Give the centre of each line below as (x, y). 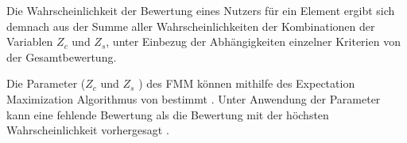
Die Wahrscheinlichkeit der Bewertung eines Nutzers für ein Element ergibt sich (201, 10)
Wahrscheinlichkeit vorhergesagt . (88, 130)
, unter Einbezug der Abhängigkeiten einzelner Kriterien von (253, 41)
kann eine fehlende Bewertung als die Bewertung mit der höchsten (168, 114)
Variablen (30, 41)
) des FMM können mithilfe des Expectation (247, 83)
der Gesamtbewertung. (62, 56)
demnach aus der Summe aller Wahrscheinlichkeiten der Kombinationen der (191, 26)
